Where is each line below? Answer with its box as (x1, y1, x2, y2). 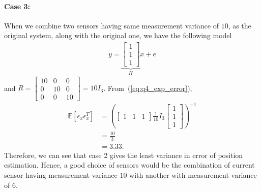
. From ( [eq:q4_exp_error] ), (103, 82, 192, 93)
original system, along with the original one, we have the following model (4, 30, 232, 41)
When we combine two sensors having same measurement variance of (4, 20, 219, 30)
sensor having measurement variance (4, 169, 118, 180)
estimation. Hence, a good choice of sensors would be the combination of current (4, 159, 255, 170)
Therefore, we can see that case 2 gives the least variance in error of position (4, 149, 243, 160)
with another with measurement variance (129, 169, 257, 180)
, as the (228, 20, 251, 30)
